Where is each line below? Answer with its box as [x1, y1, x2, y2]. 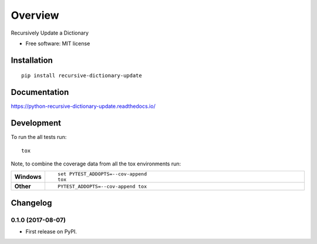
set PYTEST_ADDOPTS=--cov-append [58, 171, 147, 177]
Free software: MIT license [25, 40, 90, 47]
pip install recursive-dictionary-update [21, 72, 142, 79]
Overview [11, 9, 59, 22]
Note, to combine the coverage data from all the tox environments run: [11, 160, 181, 167]
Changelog [11, 198, 52, 208]
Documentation [11, 87, 69, 97]
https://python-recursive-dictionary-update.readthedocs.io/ [11, 103, 156, 110]
